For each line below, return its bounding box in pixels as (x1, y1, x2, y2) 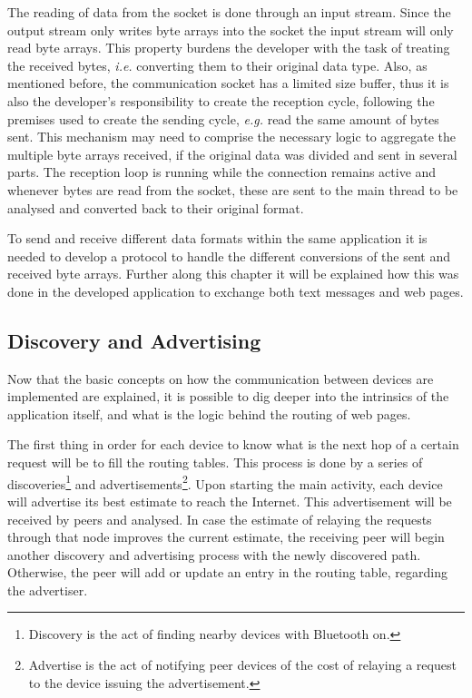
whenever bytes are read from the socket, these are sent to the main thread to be (7, 180, 458, 199)
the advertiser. (7, 580, 88, 599)
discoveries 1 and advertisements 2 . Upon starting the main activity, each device (7, 471, 443, 493)
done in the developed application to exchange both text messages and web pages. (7, 281, 464, 300)
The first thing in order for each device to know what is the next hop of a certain (7, 435, 459, 454)
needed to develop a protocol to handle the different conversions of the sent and (7, 246, 450, 265)
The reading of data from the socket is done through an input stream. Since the (7, 3, 451, 21)
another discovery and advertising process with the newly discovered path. (7, 545, 421, 564)
